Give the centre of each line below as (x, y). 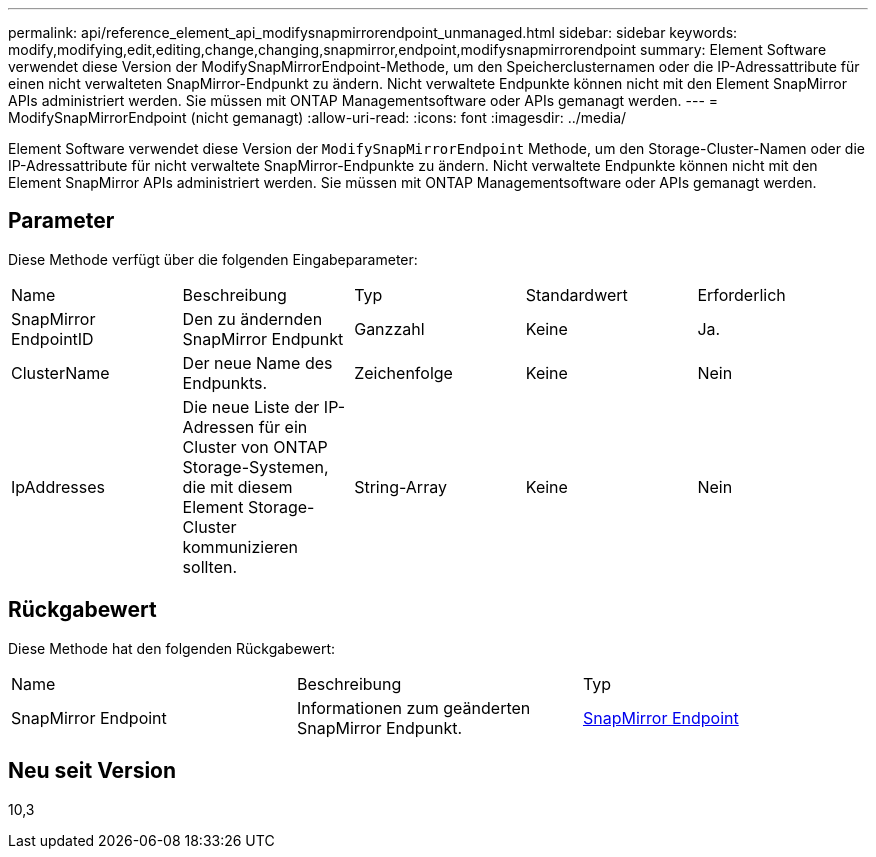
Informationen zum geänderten (413, 707)
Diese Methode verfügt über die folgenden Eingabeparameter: (213, 259)
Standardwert (576, 294)
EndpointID (52, 338)
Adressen (218, 426)
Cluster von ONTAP (255, 446)
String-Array (400, 486)
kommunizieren (240, 546)
